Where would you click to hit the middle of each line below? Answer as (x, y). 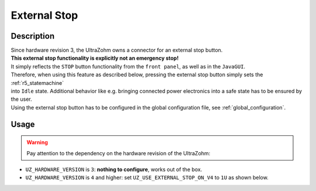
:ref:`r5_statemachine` (37, 83)
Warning (37, 142)
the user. (21, 99)
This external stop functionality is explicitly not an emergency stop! (95, 58)
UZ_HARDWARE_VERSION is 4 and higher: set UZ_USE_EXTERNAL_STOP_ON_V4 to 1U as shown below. (147, 178)
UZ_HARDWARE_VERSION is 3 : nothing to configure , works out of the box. (114, 169)
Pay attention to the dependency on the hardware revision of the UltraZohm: (118, 153)
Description (33, 36)
